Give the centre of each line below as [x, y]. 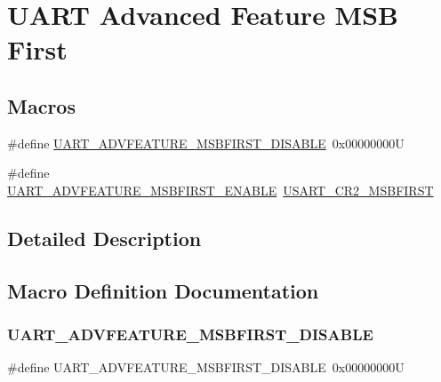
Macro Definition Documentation [163, 290]
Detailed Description [104, 238]
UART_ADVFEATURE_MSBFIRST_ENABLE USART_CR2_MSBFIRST [220, 190]
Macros [41, 105]
